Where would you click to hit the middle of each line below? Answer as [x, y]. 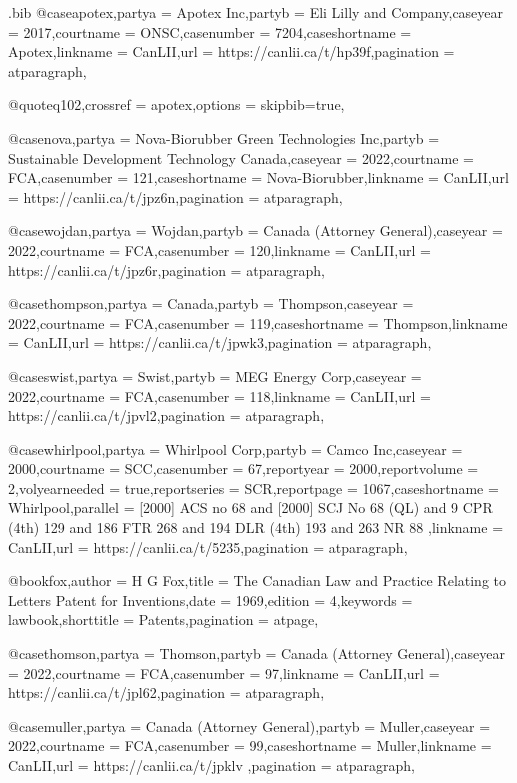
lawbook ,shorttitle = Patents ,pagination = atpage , [163, 619]
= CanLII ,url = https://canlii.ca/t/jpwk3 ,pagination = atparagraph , [220, 342]
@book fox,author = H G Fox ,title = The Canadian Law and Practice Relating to [257, 580]
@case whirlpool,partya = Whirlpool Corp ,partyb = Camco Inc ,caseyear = [235, 448]
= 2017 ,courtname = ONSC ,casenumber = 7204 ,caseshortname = [210, 31]
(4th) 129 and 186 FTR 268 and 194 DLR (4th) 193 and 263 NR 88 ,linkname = [256, 527]
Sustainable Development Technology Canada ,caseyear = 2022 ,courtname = [241, 157]
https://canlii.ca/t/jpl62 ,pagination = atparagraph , [166, 692]
